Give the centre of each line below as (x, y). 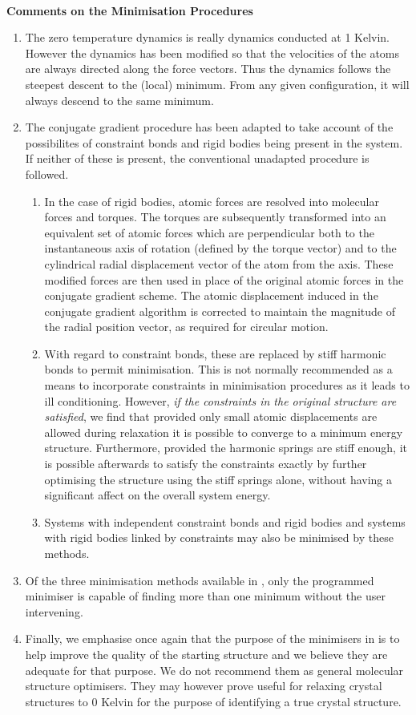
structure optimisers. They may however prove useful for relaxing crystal (204, 686)
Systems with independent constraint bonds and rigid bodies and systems (225, 521)
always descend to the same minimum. (119, 100)
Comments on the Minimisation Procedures (130, 10)
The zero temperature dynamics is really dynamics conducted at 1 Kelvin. (207, 37)
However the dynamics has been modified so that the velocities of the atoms (212, 53)
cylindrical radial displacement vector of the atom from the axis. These (219, 263)
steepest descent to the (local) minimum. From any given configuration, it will (217, 84)
